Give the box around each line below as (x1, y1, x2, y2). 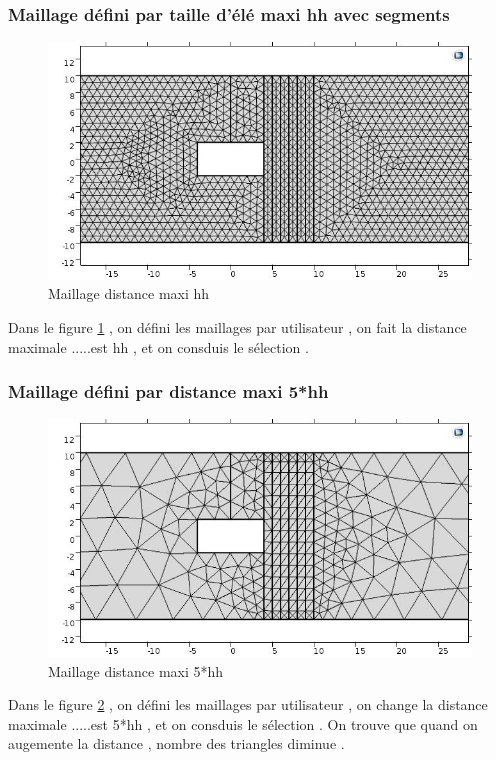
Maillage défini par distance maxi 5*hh (8, 379, 329, 404)
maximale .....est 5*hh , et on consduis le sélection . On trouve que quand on (8, 713, 478, 734)
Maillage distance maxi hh (48, 283, 210, 304)
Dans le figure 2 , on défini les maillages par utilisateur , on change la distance (8, 694, 488, 715)
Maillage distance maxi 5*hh (48, 660, 224, 681)
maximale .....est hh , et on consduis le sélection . (8, 336, 309, 357)
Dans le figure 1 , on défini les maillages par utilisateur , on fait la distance (8, 317, 467, 338)
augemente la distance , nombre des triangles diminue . (8, 733, 345, 754)
